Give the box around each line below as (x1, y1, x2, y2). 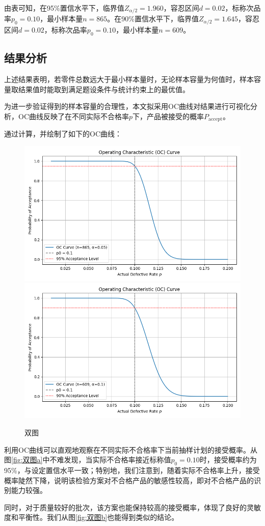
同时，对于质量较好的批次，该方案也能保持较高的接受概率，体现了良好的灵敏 (4, 502, 261, 512)
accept (208, 117, 223, 122)
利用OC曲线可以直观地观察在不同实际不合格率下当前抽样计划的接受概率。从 (4, 444, 257, 455)
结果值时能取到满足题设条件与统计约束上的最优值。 (18, 84, 190, 94)
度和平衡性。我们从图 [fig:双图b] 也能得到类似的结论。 (4, 512, 179, 522)
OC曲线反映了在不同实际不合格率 (18, 110, 129, 121)
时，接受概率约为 (199, 454, 257, 465)
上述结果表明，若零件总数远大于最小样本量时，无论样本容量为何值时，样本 (4, 73, 254, 84)
